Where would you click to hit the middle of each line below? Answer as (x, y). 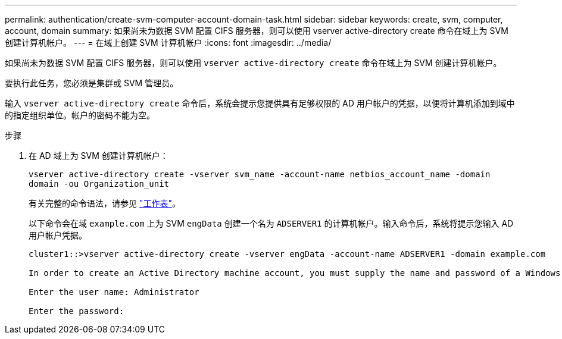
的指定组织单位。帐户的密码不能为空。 (80, 115)
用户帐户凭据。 (58, 235)
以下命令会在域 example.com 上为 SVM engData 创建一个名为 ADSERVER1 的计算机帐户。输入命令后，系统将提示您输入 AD (271, 223)
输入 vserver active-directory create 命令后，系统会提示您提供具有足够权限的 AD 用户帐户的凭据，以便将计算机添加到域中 (260, 103)
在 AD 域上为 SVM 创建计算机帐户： (99, 156)
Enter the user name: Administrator (114, 292)
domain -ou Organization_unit (99, 184)
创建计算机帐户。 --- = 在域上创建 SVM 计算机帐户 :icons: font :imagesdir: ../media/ (168, 43)
